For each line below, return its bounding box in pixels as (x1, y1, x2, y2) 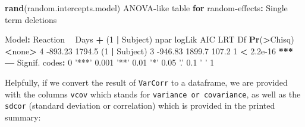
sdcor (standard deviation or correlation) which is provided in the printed (5, 99, 275, 112)
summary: (5, 110, 41, 123)
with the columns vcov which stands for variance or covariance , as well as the (5, 87, 301, 100)
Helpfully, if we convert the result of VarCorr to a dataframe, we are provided (5, 76, 288, 88)
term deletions (5, 13, 57, 25)
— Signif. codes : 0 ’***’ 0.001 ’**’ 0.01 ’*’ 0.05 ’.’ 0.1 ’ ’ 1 (5, 56, 215, 69)
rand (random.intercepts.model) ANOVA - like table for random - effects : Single (5, 2, 288, 14)
